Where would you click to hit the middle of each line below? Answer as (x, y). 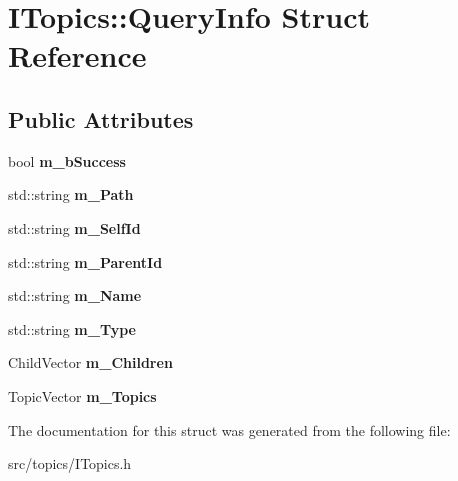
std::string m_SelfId (74, 227)
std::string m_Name (75, 295)
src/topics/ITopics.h (70, 463)
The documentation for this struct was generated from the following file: (229, 429)
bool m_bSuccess (67, 160)
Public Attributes (101, 118)
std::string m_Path (71, 194)
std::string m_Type (72, 328)
